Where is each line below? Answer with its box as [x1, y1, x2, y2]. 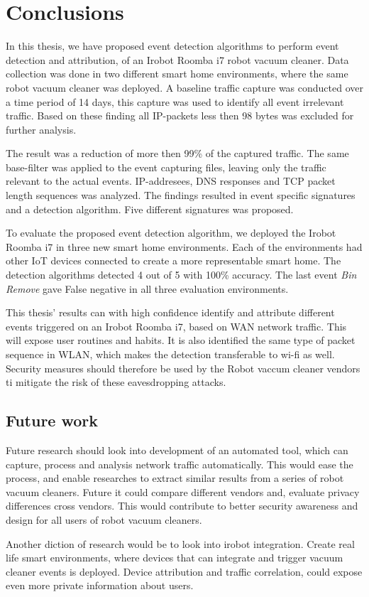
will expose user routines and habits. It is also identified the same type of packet [6, 333, 356, 348]
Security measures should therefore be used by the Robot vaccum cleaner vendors [6, 360, 360, 375]
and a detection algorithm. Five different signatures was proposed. [6, 201, 294, 216]
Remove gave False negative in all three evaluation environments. [6, 281, 289, 296]
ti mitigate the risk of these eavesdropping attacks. [6, 375, 226, 389]
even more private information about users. [6, 578, 194, 593]
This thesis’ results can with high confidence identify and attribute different [6, 305, 335, 320]
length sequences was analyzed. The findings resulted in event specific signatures [6, 188, 356, 203]
